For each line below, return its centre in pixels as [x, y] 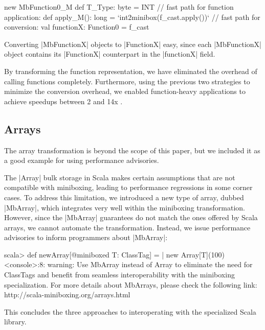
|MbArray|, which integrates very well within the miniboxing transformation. [125, 207]
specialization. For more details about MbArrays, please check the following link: [131, 284]
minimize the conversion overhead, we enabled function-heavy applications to [125, 91]
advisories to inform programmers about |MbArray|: [86, 237]
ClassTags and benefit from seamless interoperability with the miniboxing [119, 275]
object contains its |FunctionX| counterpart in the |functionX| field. [110, 54]
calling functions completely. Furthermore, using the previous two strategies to [127, 81]
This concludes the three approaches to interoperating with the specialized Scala [130, 311]
